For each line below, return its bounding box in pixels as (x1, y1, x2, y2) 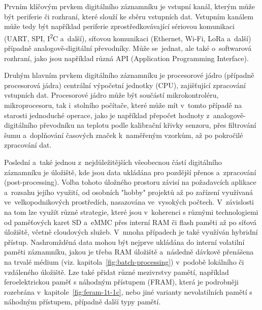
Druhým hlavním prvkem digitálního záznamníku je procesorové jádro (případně (4, 70, 254, 80)
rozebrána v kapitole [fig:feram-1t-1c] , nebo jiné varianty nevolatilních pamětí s (4, 286, 252, 297)
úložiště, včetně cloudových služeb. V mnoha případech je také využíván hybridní (4, 227, 258, 237)
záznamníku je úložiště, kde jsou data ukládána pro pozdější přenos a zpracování (4, 166, 256, 177)
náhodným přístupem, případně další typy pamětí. (4, 296, 161, 307)
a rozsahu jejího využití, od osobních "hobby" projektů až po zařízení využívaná (4, 186, 253, 197)
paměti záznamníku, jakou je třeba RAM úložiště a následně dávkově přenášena (4, 246, 254, 257)
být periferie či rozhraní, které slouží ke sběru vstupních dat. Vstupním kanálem (4, 11, 253, 21)
